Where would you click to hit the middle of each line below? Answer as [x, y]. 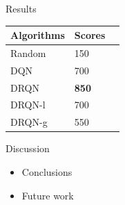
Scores [90, 35]
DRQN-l [28, 105]
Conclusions [47, 172]
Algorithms [38, 35]
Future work [48, 195]
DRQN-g [29, 122]
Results [21, 8]
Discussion [28, 148]
